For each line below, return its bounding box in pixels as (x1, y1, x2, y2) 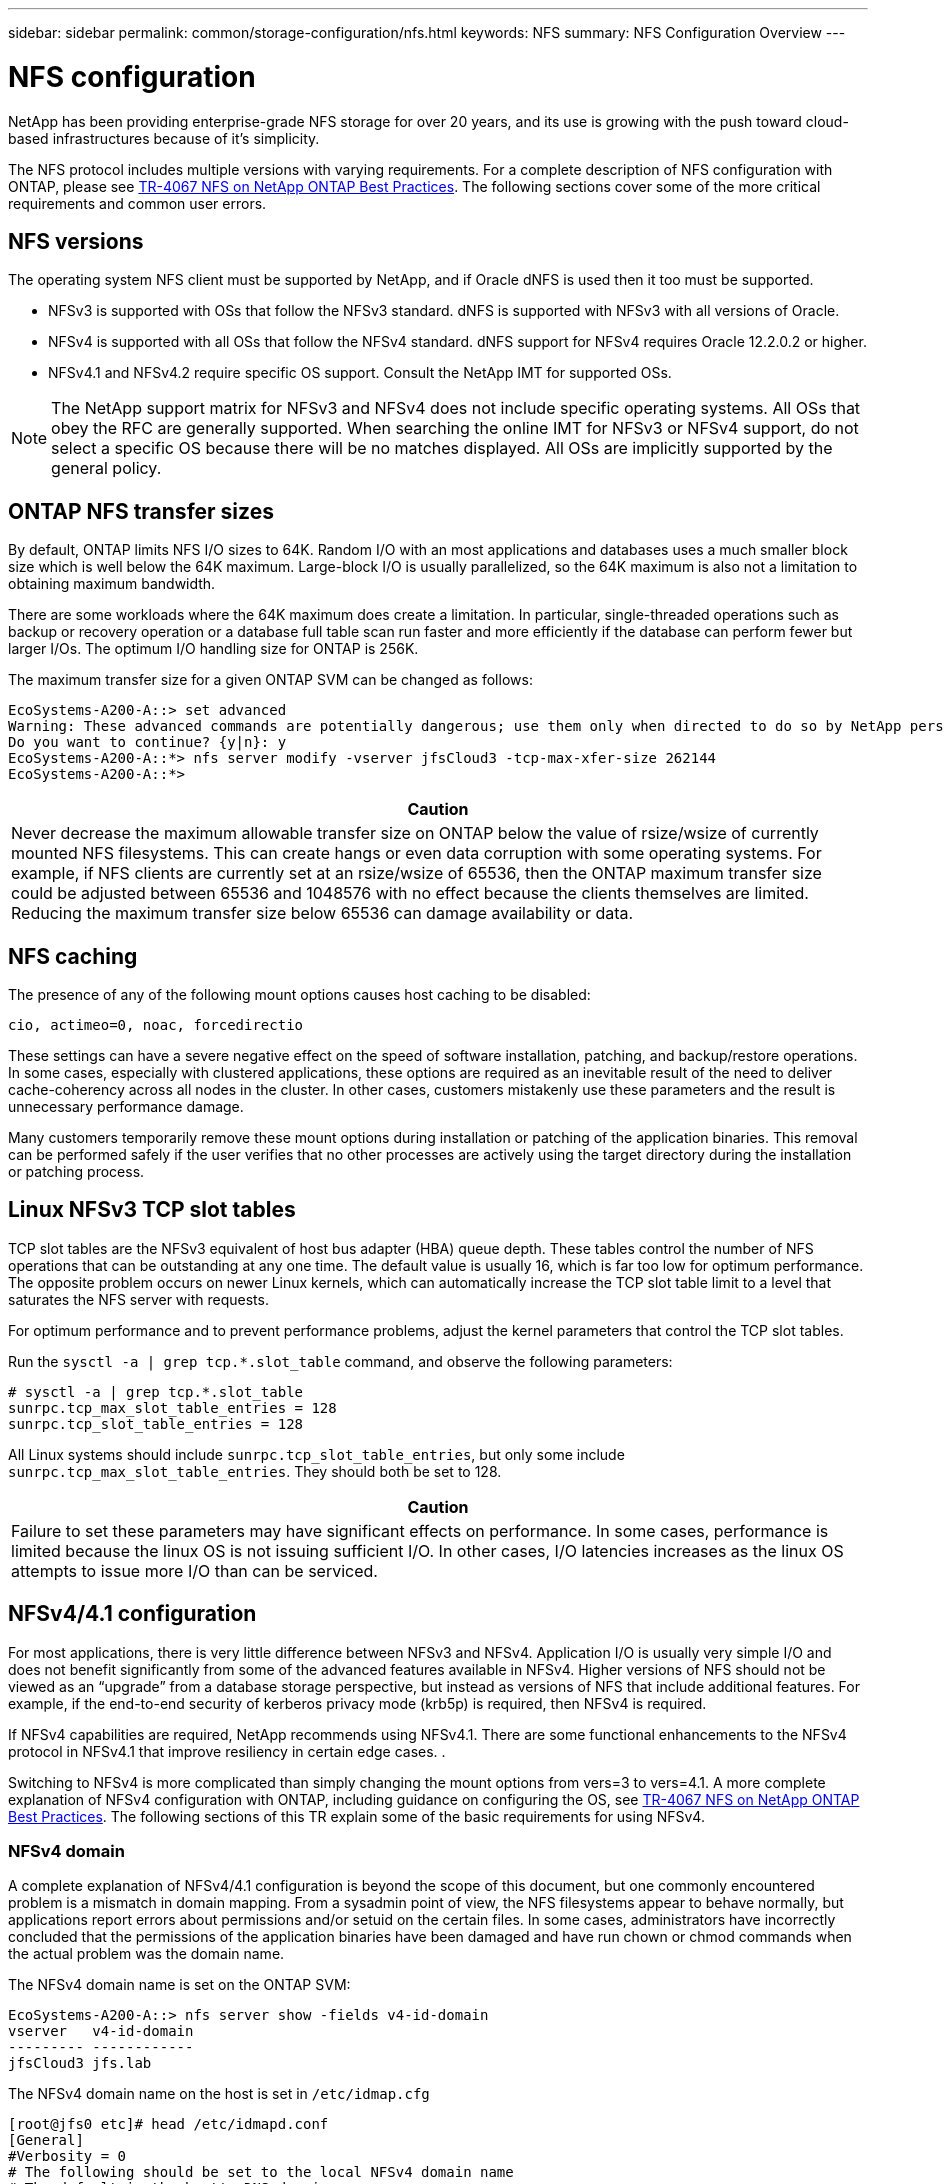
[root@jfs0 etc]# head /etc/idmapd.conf (8, 2116, 329, 2133)
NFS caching (8, 943, 138, 969)
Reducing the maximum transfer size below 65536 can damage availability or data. (11, 903, 634, 924)
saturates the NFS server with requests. (8, 1290, 269, 1308)
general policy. (51, 458, 162, 479)
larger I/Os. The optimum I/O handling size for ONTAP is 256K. (8, 640, 419, 658)
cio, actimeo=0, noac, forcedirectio (8, 1017, 304, 1034)
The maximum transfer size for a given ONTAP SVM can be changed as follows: (8, 671, 533, 689)
